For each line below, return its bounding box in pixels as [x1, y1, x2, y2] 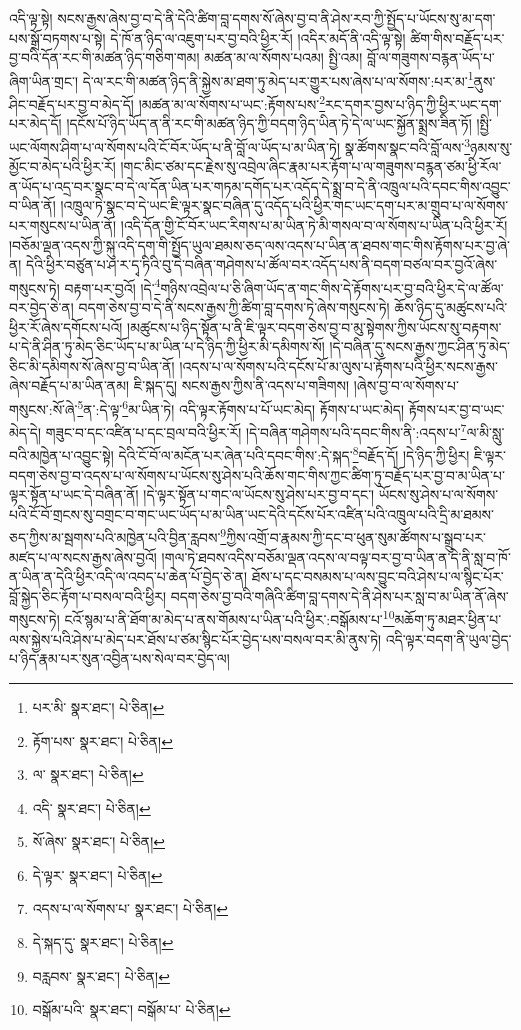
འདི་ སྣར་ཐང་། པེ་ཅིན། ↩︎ [32, 797, 151, 818]
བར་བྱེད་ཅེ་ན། [9, 296, 74, 317]
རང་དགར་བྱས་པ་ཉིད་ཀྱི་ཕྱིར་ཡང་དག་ [325, 93, 502, 114]
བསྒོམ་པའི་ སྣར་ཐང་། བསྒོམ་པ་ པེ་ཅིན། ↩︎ [32, 999, 231, 1020]
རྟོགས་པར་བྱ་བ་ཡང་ [408, 398, 505, 419]
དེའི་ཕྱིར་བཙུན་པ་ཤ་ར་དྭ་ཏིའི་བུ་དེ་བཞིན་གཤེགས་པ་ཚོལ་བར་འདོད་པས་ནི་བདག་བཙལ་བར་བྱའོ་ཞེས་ [26, 254, 498, 275]
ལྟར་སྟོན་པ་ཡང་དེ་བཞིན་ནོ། [9, 484, 139, 505]
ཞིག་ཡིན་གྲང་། [9, 70, 79, 91]
